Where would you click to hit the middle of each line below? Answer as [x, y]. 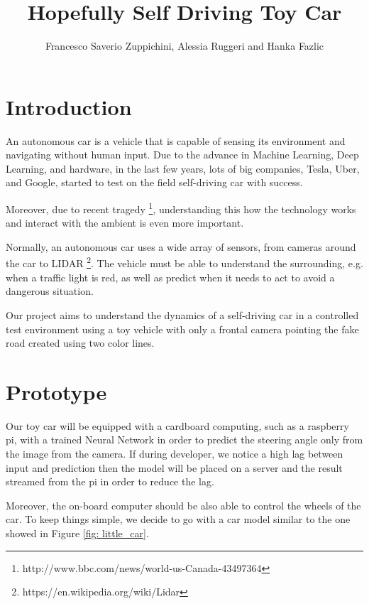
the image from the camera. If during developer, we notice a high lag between [175, 453]
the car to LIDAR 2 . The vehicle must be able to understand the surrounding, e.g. [184, 262]
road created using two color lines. [80, 343]
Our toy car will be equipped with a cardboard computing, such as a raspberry [177, 425]
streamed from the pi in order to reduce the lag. [110, 481]
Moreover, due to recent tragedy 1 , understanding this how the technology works [181, 208]
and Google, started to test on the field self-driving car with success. [154, 182]
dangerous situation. [50, 291]
